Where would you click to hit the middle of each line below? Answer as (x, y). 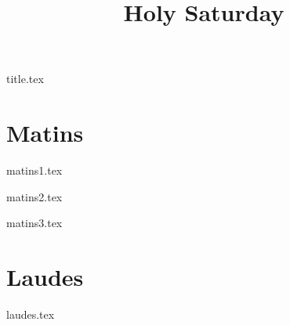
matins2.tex (34, 196)
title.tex (25, 79)
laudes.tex (31, 314)
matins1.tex (34, 170)
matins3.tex (34, 223)
